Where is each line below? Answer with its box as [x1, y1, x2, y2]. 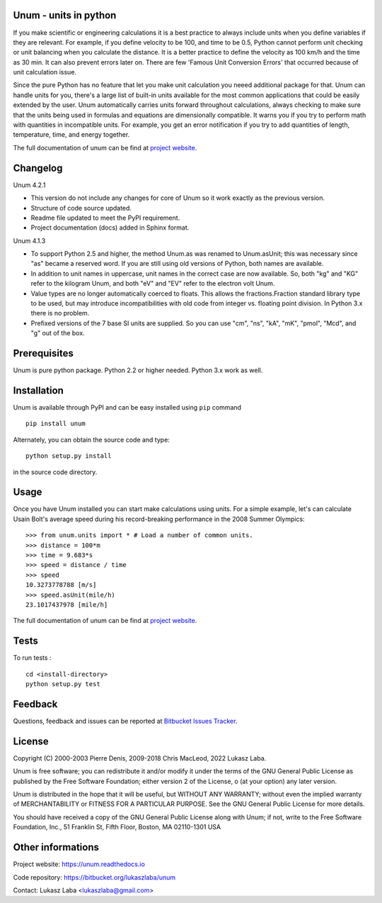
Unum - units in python [13, 9, 117, 21]
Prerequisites [13, 347, 74, 359]
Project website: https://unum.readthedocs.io [13, 860, 145, 868]
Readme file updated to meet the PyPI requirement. [30, 213, 180, 222]
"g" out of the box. [30, 329, 85, 337]
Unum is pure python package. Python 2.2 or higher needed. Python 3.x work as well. [13, 366, 263, 375]
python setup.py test [25, 680, 100, 688]
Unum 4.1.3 [13, 236, 46, 245]
